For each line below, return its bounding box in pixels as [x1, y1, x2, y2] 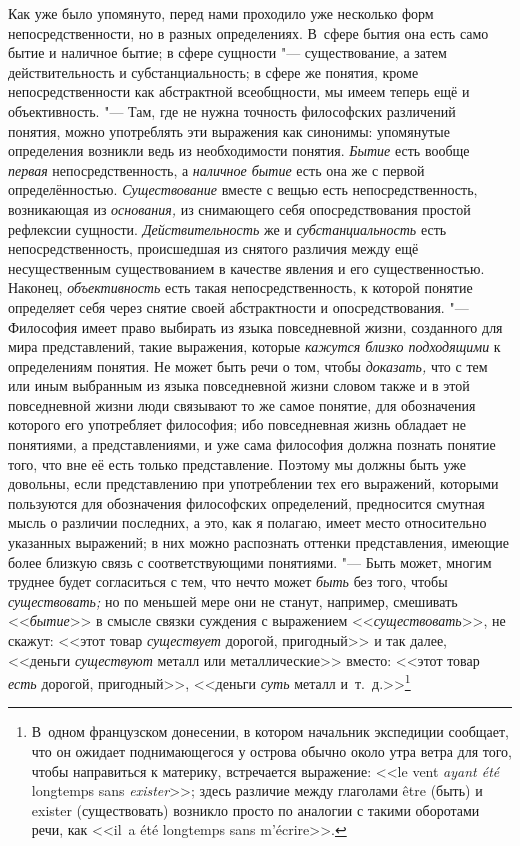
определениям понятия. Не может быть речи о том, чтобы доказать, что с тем [8, 355, 488, 376]
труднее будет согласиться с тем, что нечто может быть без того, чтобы [8, 571, 448, 592]
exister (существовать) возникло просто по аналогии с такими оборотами [31, 799, 480, 820]
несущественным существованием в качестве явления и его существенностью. [8, 257, 485, 278]
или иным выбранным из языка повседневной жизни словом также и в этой [8, 375, 470, 396]
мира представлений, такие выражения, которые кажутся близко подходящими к [8, 336, 501, 357]
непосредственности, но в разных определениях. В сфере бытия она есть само [8, 22, 489, 43]
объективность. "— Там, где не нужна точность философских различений [8, 100, 456, 121]
